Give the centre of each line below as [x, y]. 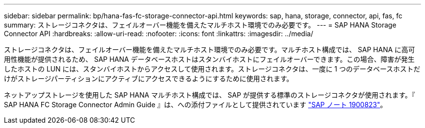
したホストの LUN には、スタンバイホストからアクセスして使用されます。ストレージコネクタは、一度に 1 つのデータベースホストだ [212, 69]
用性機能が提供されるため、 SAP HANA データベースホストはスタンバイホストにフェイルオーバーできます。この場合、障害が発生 [209, 59]
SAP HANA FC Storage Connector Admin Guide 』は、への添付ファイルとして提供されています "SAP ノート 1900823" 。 [196, 105]
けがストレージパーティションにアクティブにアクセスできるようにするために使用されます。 [149, 78]
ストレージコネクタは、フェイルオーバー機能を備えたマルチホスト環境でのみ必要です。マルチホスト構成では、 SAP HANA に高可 [210, 50]
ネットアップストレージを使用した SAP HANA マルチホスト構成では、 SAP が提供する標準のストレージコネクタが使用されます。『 [210, 95]
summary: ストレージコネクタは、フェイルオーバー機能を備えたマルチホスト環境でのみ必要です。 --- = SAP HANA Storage [200, 25]
